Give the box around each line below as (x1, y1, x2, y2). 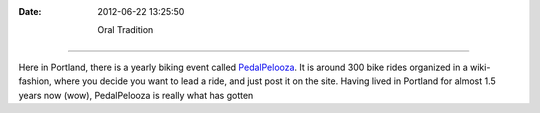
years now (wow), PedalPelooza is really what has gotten (18, 89, 254, 101)
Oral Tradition (97, 24, 154, 36)
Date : (18, 6, 42, 17)
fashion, (18, 75, 52, 87)
